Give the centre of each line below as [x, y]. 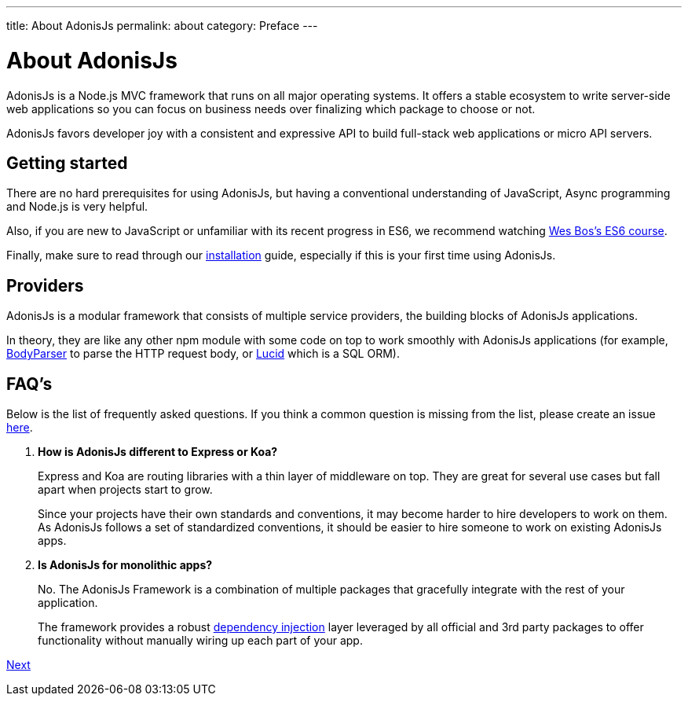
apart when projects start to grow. [125, 490]
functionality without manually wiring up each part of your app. [200, 641]
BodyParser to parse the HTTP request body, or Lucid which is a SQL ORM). [203, 354]
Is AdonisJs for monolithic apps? [125, 565]
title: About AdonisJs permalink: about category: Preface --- [162, 26]
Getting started [67, 163]
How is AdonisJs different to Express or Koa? [158, 452]
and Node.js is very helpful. [77, 207]
